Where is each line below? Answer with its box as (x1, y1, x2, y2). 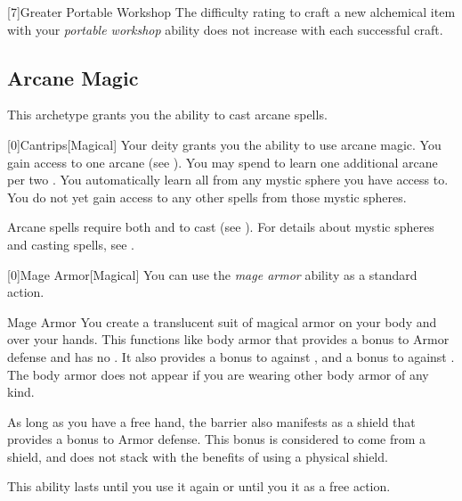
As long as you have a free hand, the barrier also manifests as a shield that (7, 412, 416, 431)
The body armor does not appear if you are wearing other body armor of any (7, 365, 429, 383)
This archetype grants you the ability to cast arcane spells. (7, 105, 328, 124)
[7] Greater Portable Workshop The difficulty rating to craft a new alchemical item (7, 3, 456, 21)
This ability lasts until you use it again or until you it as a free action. (7, 477, 391, 496)
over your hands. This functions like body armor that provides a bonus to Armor (7, 330, 450, 349)
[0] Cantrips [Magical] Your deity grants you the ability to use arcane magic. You (7, 135, 442, 153)
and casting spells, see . (7, 234, 135, 253)
